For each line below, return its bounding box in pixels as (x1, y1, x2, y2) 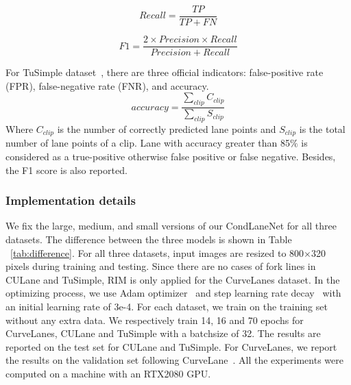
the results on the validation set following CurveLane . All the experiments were (5, 353, 343, 367)
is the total (299, 121, 346, 136)
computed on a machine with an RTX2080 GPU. (5, 366, 211, 380)
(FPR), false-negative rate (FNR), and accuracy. (5, 78, 209, 92)
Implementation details (5, 192, 136, 209)
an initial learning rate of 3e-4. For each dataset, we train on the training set (5, 299, 328, 313)
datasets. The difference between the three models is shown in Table (5, 232, 292, 246)
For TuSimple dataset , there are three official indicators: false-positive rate (5, 65, 324, 79)
